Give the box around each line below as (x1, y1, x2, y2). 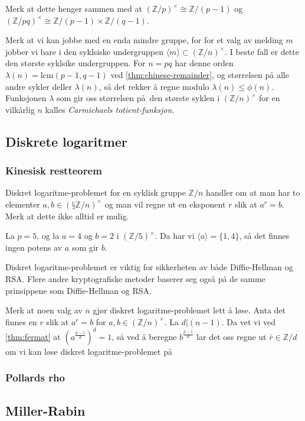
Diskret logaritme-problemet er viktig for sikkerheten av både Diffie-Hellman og (5, 261, 293, 273)
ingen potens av (5, 241, 63, 253)
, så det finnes (239, 229, 290, 242)
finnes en (5, 315, 37, 328)
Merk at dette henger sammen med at (5, 2, 142, 14)
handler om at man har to (205, 186, 300, 199)
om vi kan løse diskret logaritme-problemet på (5, 345, 172, 357)
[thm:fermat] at (5, 330, 61, 342)
